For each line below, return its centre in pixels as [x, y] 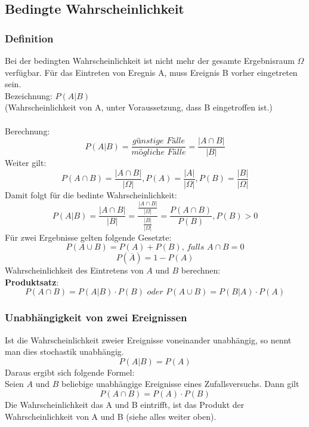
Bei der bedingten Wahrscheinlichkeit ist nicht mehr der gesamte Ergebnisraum [150, 60]
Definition [29, 38]
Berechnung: [27, 130]
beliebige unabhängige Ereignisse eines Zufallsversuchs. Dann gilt [180, 384]
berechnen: [201, 270]
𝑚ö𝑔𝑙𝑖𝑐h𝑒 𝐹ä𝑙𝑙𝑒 [159, 153]
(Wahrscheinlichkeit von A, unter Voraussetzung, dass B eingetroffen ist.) [139, 107]
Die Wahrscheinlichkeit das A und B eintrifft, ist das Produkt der [125, 404]
